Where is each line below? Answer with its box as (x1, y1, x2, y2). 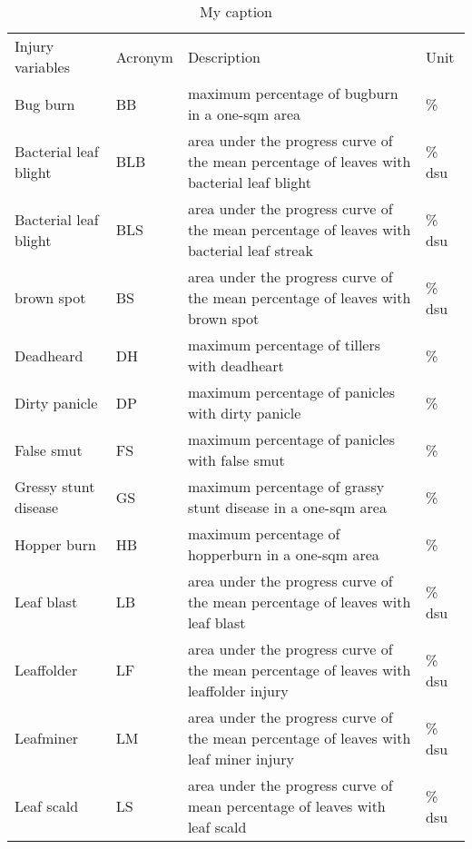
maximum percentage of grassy (187, 476, 385, 497)
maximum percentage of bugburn (187, 83, 398, 104)
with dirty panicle (187, 402, 301, 423)
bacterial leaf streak (187, 240, 313, 261)
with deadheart (187, 355, 284, 376)
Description (187, 45, 261, 67)
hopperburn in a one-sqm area (187, 544, 379, 565)
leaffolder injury (187, 680, 289, 701)
